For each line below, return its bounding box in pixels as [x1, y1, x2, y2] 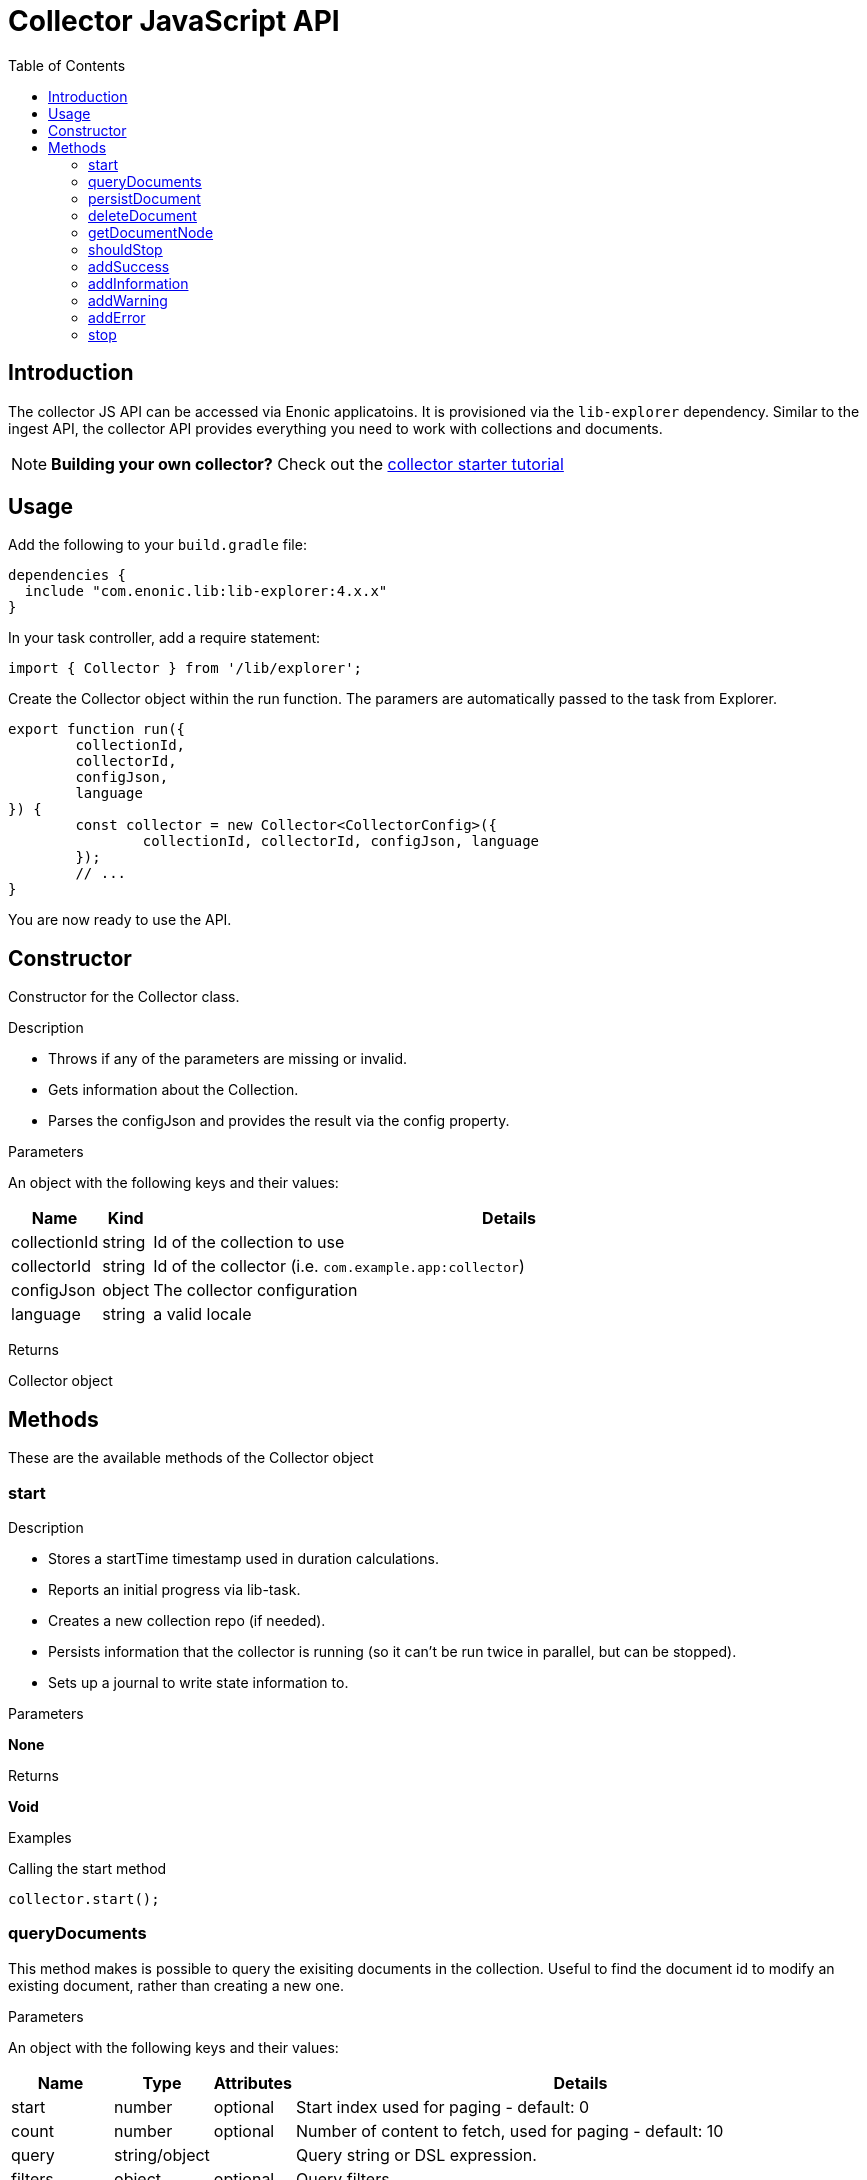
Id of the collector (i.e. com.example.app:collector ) [153, 1256, 525, 1277]
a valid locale [153, 1304, 252, 1325]
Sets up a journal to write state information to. [48, 1673, 349, 1691]
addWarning [88, 291, 168, 309]
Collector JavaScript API [8, 4, 340, 38]
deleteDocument [88, 206, 197, 224]
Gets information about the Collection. [48, 1081, 299, 1099]
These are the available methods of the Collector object [8, 1449, 374, 1467]
